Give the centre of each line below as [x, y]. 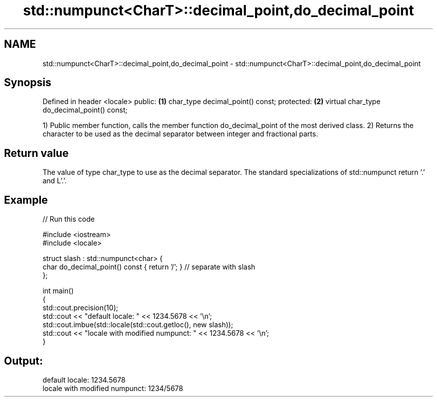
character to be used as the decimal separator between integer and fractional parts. [180, 134]
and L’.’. [55, 181]
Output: [23, 361]
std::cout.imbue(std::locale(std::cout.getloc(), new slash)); [138, 325]
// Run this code [69, 219]
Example [26, 200]
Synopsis [28, 83]
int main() [58, 291]
